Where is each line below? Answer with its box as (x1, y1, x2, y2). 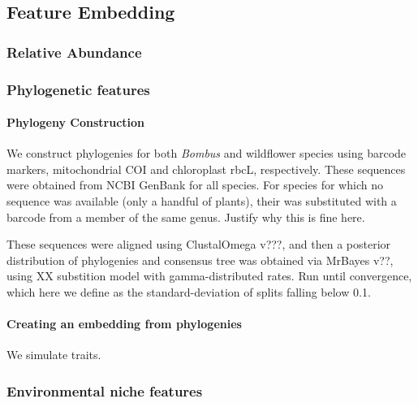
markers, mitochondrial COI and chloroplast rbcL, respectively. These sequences (6, 160, 406, 177)
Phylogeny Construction (6, 114, 145, 131)
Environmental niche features (6, 380, 203, 401)
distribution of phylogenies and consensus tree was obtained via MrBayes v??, (6, 251, 394, 268)
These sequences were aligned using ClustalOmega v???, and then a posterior (6, 236, 391, 253)
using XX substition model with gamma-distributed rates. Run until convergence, (6, 267, 412, 284)
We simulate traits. (6, 346, 101, 363)
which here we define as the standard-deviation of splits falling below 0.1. (6, 284, 371, 301)
